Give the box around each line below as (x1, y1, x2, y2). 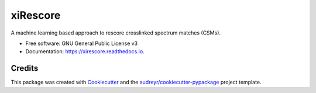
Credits (11, 63, 39, 73)
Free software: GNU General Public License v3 (25, 40, 138, 47)
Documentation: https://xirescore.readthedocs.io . (25, 48, 145, 55)
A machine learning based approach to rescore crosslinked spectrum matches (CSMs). (11, 29, 221, 36)
